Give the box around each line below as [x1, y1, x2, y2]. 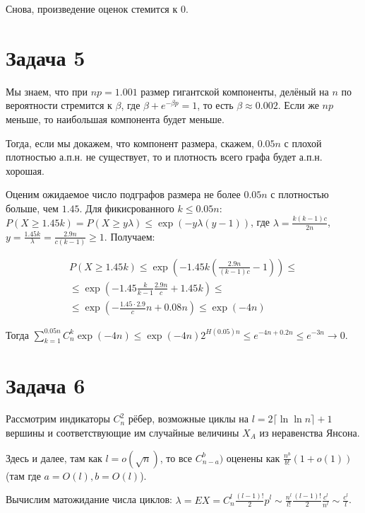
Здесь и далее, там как [6, 450, 102, 465]
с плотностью [270, 187, 329, 202]
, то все [160, 450, 193, 465]
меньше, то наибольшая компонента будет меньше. [6, 111, 225, 126]
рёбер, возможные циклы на [128, 411, 249, 426]
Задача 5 [6, 42, 85, 71]
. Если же [277, 98, 319, 113]
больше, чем [6, 200, 59, 215]
